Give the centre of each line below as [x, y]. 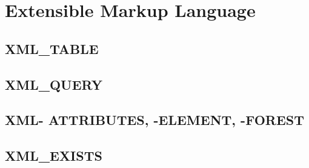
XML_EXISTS [54, 156]
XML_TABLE [52, 48]
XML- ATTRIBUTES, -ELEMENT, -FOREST [155, 120]
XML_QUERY [54, 84]
